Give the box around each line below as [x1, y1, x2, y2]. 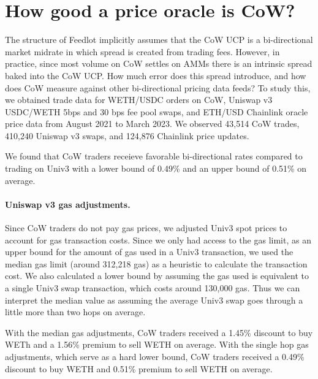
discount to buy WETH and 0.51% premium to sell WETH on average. [5, 362, 273, 375]
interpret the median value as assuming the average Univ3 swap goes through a [5, 293, 303, 306]
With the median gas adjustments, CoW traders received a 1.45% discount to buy [5, 326, 313, 339]
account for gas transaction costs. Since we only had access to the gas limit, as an [5, 233, 311, 246]
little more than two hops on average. [5, 305, 146, 318]
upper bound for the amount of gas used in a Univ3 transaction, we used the [5, 245, 293, 258]
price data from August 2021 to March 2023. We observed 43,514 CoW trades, [5, 117, 300, 130]
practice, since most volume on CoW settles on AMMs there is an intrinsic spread [5, 57, 312, 70]
